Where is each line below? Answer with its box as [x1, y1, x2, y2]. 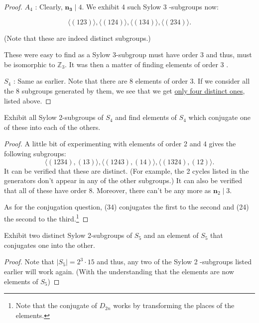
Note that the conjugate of [15, 300, 97, 311]
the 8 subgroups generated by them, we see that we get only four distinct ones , [4, 85, 245, 96]
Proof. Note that [4, 256, 55, 267]
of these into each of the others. [4, 121, 101, 132]
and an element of [143, 230, 199, 240]
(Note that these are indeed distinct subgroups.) [4, 32, 151, 43]
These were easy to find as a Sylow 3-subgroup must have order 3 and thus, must [4, 49, 252, 60]
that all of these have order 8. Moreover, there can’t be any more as [4, 185, 211, 195]
